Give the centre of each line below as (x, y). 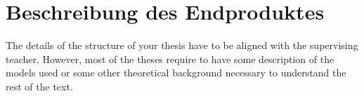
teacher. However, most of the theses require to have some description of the (170, 59)
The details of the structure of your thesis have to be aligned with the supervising (182, 45)
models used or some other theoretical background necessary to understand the (176, 73)
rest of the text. (39, 86)
